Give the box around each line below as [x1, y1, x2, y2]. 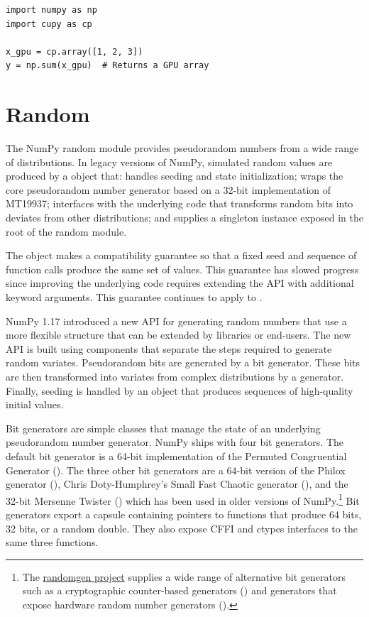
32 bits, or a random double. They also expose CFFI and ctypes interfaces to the [6, 520, 358, 535]
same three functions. [6, 535, 99, 550]
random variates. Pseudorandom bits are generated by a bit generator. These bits [6, 355, 360, 370]
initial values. [6, 397, 64, 412]
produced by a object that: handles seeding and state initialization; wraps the [6, 168, 343, 183]
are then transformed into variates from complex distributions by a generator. [6, 369, 344, 383]
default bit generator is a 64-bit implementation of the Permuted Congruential [6, 448, 347, 463]
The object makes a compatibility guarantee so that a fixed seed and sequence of [6, 248, 357, 263]
